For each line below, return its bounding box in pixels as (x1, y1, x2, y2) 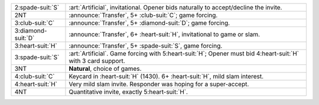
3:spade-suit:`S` (14, 53, 60, 61)
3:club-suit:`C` (14, 19, 55, 27)
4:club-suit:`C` (14, 73, 55, 80)
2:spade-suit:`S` (14, 4, 60, 11)
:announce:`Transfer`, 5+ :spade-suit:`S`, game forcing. (69, 42, 223, 50)
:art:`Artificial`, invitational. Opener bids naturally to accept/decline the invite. (69, 4, 282, 11)
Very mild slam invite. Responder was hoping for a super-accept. (69, 80, 249, 88)
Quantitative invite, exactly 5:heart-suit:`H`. (69, 88, 188, 96)
